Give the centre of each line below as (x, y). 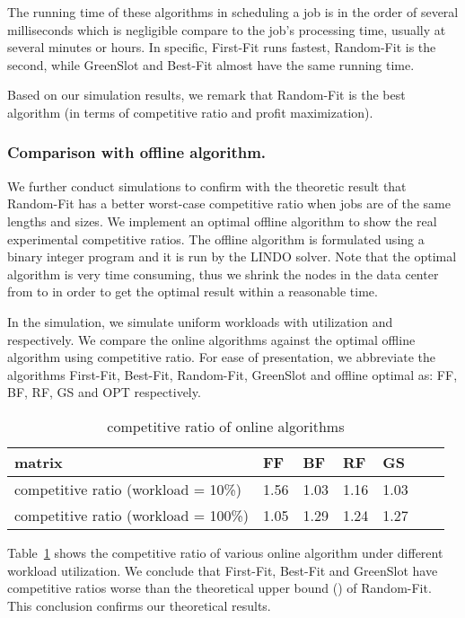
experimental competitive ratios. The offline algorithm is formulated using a (216, 238)
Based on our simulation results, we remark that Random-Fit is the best (206, 95)
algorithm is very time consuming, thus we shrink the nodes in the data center (223, 274)
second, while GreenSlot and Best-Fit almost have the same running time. (211, 64)
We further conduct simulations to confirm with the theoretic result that (207, 185)
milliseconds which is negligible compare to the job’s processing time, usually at (227, 29)
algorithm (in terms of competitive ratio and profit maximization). (190, 112)
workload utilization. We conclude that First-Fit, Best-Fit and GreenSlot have (223, 570)
